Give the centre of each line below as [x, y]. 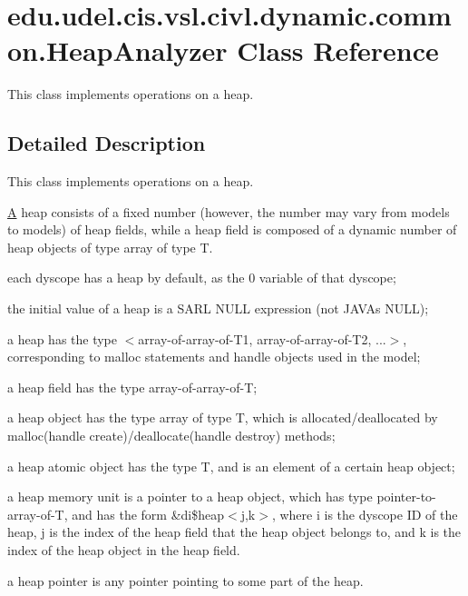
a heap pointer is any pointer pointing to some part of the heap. [185, 580]
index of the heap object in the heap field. [124, 550]
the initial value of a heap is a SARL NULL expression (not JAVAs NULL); [218, 308]
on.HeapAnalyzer [117, 50]
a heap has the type [63, 338]
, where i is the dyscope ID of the [365, 514]
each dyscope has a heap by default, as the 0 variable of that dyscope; [202, 278]
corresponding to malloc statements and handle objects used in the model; [214, 357]
